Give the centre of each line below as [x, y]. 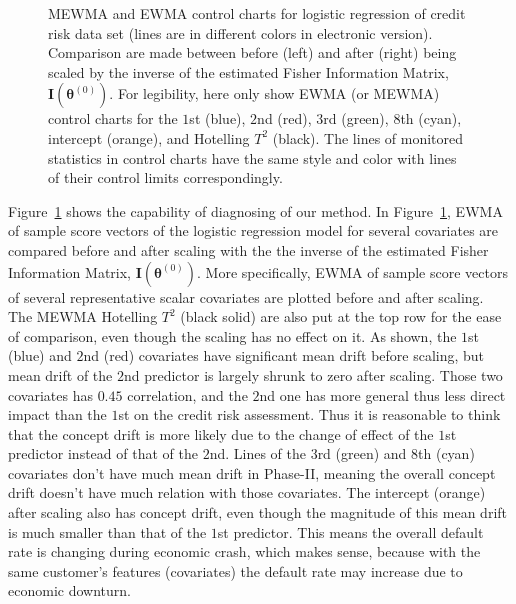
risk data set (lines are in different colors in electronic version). [240, 32]
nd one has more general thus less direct [382, 394]
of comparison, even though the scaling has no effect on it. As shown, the [232, 335]
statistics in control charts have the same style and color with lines [252, 157]
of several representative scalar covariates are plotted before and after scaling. [246, 296]
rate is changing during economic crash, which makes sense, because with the [244, 551]
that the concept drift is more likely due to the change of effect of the [221, 433]
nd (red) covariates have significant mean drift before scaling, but [284, 355]
